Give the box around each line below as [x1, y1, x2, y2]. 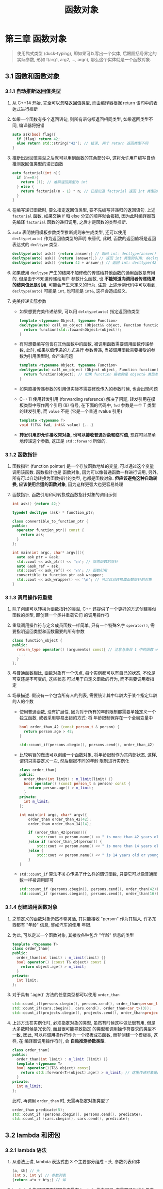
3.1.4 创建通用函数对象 [5, 904, 58, 911]
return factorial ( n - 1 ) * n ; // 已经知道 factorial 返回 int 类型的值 [21, 189, 162, 194]
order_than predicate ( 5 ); [12, 1107, 65, 1112]
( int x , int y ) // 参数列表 [12, 1173, 66, 1178]
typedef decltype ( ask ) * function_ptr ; [12, 510, 95, 515]
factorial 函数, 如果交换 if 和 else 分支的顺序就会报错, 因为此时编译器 [12, 213, 151, 219]
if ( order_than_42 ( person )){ [28, 830, 87, 835]
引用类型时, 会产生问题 [28, 353, 73, 359]
